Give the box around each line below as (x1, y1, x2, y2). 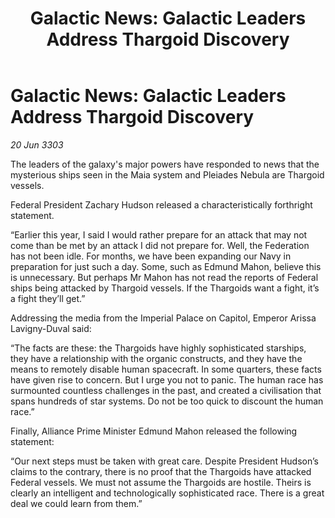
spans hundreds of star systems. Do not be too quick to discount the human (10, 395, 324, 407)
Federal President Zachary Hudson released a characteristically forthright (10, 198, 313, 211)
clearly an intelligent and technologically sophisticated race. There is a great (10, 487, 325, 499)
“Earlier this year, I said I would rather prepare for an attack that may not (10, 228, 308, 241)
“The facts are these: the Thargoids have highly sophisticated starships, (10, 342, 307, 354)
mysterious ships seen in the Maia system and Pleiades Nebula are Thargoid (10, 168, 325, 181)
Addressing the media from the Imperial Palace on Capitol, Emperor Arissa (10, 312, 317, 324)
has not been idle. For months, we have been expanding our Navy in (10, 250, 292, 262)
